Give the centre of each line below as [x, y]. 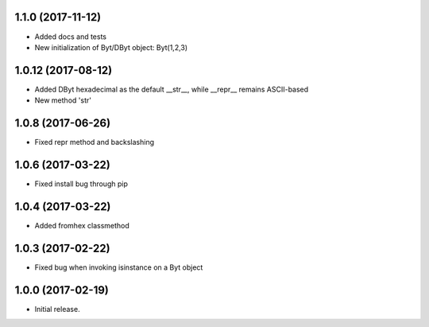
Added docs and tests [71, 37]
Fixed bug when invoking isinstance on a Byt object [119, 267]
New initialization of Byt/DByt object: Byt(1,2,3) [111, 47]
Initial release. [57, 309]
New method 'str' [63, 100]
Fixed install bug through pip [81, 184]
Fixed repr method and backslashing [95, 142]
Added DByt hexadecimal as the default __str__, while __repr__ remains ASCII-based [172, 89]
